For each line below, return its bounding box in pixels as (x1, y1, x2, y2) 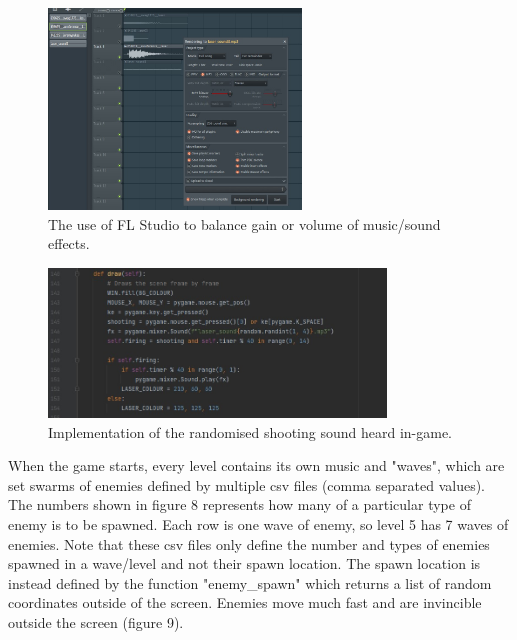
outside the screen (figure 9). (8, 612, 184, 632)
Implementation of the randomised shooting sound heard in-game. (48, 421, 452, 442)
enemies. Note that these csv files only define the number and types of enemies (8, 533, 490, 554)
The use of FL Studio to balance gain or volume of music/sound (48, 213, 441, 234)
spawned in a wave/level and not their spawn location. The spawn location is (8, 553, 481, 574)
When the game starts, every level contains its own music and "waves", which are (8, 455, 505, 476)
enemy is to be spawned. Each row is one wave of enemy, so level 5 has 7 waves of (8, 514, 509, 535)
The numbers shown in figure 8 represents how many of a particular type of (8, 494, 471, 515)
